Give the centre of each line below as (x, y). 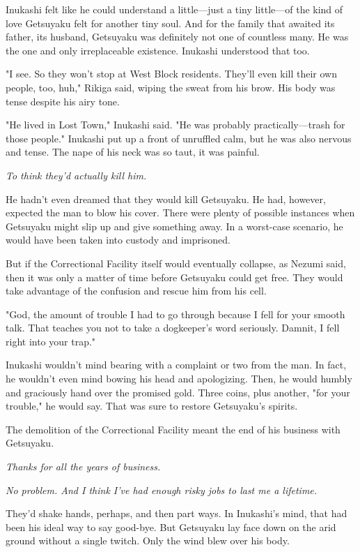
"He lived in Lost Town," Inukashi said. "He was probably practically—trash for (175, 125)
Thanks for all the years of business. (83, 467)
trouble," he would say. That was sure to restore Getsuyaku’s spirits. (152, 406)
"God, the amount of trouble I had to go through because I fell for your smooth (175, 314)
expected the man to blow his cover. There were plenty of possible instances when (180, 212)
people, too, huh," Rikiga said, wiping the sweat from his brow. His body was (171, 87)
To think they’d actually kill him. (76, 175)
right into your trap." (51, 341)
